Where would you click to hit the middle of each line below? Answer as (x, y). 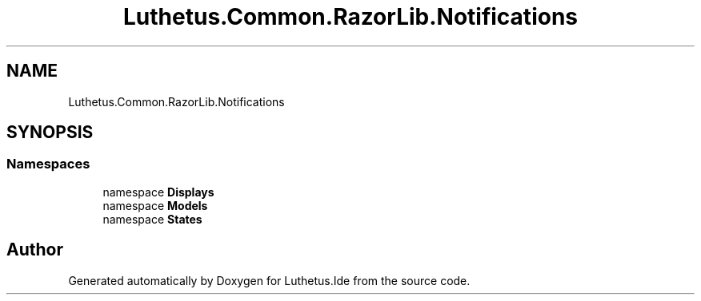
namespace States (152, 219)
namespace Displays (158, 192)
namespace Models (155, 205)
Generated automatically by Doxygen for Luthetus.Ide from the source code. (269, 280)
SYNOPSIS (50, 133)
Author (35, 250)
